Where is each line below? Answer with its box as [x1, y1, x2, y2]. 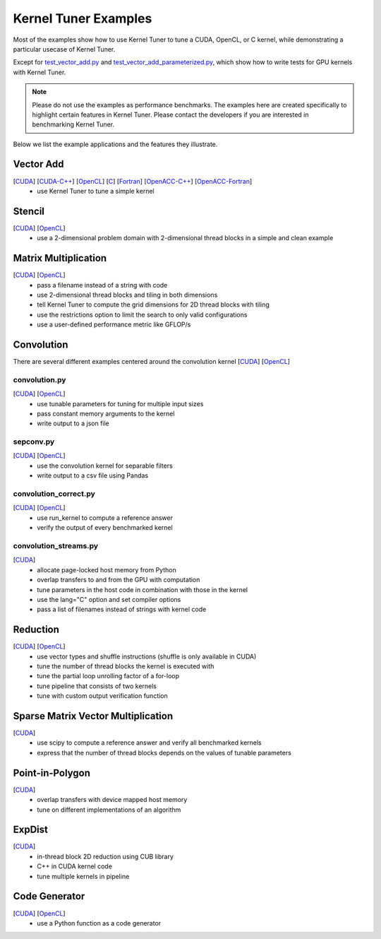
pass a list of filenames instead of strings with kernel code [37, 605, 207, 614]
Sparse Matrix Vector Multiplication [13, 710, 173, 722]
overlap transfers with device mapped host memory [37, 796, 188, 804]
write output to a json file [37, 419, 109, 427]
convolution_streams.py [13, 541, 99, 550]
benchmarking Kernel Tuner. [32, 120, 115, 129]
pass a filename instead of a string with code [37, 280, 168, 289]
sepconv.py [13, 437, 55, 447]
